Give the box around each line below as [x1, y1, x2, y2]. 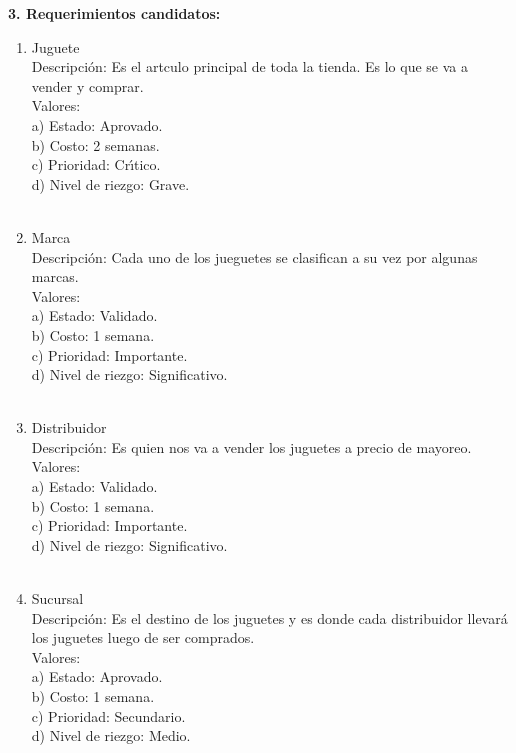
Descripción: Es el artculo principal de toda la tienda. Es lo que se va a [31, 56, 468, 77]
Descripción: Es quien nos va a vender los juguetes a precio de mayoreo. [31, 436, 472, 457]
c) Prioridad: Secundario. [31, 705, 186, 726]
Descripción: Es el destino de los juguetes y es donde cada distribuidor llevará [31, 607, 508, 628]
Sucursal [31, 588, 84, 609]
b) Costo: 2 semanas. [31, 134, 160, 155]
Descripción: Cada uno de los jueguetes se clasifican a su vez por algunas [31, 246, 478, 267]
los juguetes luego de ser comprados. [31, 627, 255, 648]
